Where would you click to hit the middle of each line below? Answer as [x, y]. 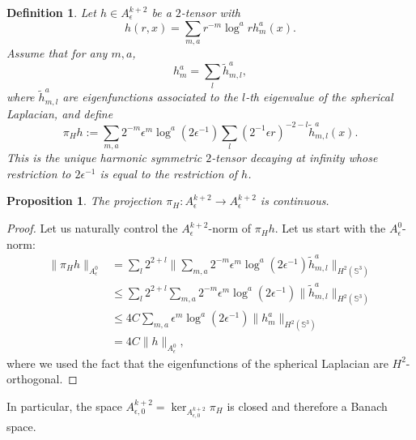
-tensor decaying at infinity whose [295, 158]
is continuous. [295, 201]
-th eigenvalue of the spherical [319, 97]
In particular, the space [64, 406]
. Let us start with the [330, 228]
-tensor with [211, 12]
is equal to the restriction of [169, 173]
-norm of [230, 228]
